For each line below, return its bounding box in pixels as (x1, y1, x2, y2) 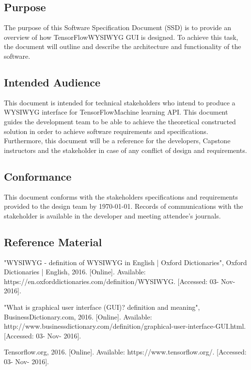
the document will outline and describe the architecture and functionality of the (4, 41, 241, 51)
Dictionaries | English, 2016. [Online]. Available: (4, 267, 146, 277)
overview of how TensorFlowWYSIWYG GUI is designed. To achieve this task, (4, 32, 238, 42)
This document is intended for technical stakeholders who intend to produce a (4, 97, 235, 107)
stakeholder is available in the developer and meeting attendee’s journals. (4, 210, 221, 220)
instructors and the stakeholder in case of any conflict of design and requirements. (4, 145, 247, 155)
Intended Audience (4, 74, 101, 89)
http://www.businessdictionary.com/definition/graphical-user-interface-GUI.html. (4, 321, 246, 331)
